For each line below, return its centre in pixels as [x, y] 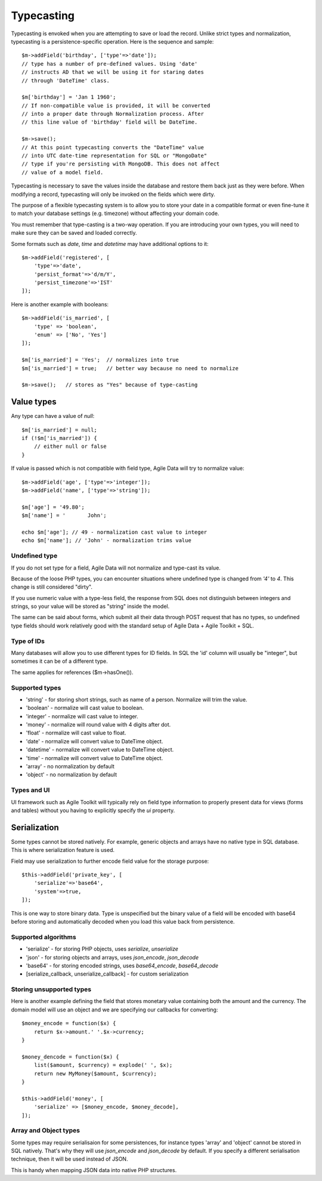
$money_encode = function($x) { [69, 1023]
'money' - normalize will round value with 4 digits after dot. [98, 725]
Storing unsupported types [51, 989]
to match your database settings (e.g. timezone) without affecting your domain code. [115, 213]
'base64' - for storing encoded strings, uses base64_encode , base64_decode [122, 965]
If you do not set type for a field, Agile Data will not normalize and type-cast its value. [116, 568]
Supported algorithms [44, 937]
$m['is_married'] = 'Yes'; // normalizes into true [100, 360]
